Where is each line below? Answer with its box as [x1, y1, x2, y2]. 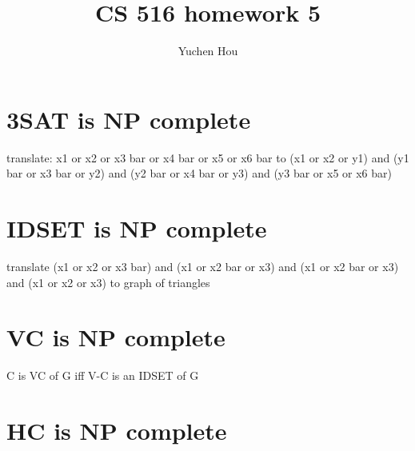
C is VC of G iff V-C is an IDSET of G [6, 367, 199, 384]
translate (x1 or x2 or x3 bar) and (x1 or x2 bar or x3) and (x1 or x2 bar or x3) [6, 257, 399, 274]
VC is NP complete [6, 321, 225, 353]
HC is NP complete [6, 414, 227, 447]
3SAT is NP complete [6, 102, 251, 135]
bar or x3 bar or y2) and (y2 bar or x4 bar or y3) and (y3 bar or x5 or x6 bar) [6, 165, 392, 182]
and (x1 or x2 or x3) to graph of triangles [6, 273, 210, 290]
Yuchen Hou [178, 42, 238, 59]
